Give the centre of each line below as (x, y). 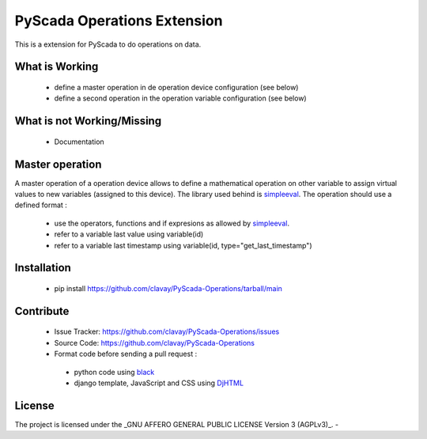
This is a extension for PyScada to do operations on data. (108, 44)
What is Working (57, 67)
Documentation (79, 142)
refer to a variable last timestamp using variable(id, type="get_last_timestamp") (183, 245)
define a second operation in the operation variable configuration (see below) (181, 98)
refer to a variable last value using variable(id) (129, 234)
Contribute (42, 311)
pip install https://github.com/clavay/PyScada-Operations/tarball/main (168, 289)
